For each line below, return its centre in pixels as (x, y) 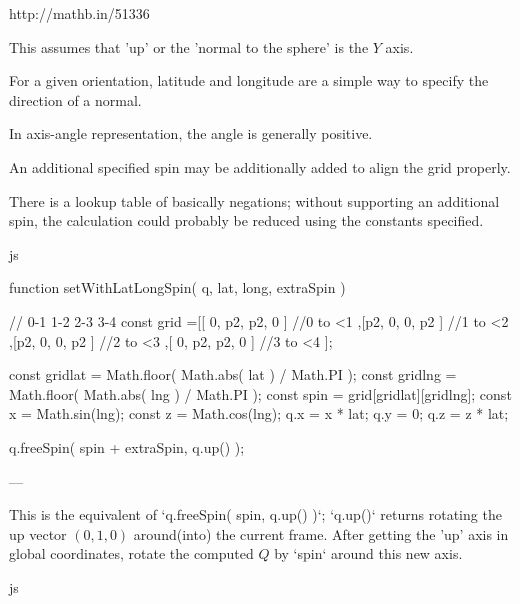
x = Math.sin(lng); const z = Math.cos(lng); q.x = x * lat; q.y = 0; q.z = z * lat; (259, 413)
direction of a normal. (75, 99)
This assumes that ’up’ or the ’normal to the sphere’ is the (189, 46)
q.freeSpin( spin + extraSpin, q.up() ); (127, 446)
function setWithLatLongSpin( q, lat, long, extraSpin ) (177, 287)
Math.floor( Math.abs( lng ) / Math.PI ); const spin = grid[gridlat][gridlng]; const (260, 393)
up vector (38, 533)
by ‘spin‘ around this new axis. (368, 553)
